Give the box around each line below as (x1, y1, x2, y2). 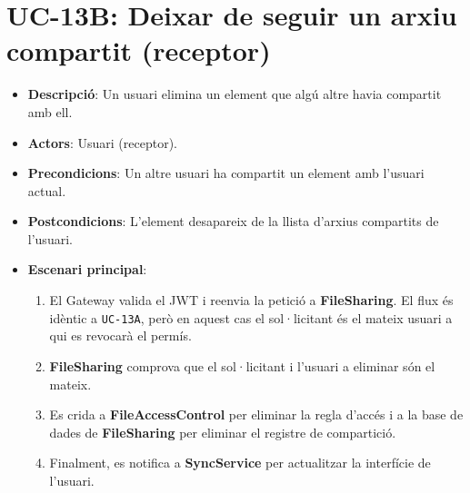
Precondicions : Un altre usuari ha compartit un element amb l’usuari (27, 163, 425, 182)
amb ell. (27, 102, 73, 121)
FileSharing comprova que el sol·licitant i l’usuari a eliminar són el (49, 356, 435, 375)
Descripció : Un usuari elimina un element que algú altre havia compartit (27, 84, 442, 104)
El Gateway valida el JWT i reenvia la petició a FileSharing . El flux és (49, 291, 454, 310)
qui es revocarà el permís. (49, 326, 192, 345)
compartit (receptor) (6, 32, 271, 69)
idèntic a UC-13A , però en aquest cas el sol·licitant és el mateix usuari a (49, 308, 453, 327)
